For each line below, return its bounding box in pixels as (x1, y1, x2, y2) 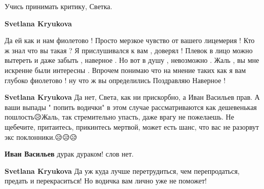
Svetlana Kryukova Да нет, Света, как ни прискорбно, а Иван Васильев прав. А (5, 92, 260, 102)
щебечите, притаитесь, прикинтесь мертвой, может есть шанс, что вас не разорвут (5, 121, 259, 132)
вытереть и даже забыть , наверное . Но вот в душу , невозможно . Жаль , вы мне (5, 55, 259, 65)
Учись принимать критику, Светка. (5, 1, 112, 11)
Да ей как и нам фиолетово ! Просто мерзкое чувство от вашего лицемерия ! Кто (5, 35, 255, 46)
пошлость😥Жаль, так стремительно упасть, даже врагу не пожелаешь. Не (5, 111, 234, 122)
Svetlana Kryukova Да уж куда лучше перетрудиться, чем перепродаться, (5, 165, 240, 176)
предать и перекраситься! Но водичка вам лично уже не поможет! (5, 175, 207, 186)
